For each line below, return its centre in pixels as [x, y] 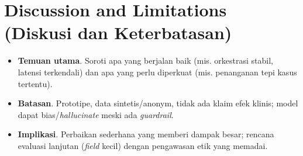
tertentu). [35, 83]
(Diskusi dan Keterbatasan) [118, 32]
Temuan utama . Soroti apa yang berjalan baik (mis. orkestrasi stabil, [146, 60]
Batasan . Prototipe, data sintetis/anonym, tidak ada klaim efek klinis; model [158, 103]
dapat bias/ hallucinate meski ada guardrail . [96, 114]
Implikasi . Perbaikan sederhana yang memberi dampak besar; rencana [146, 134]
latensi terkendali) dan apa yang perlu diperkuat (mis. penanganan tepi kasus [157, 72]
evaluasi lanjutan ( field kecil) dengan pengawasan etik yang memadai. [143, 145]
